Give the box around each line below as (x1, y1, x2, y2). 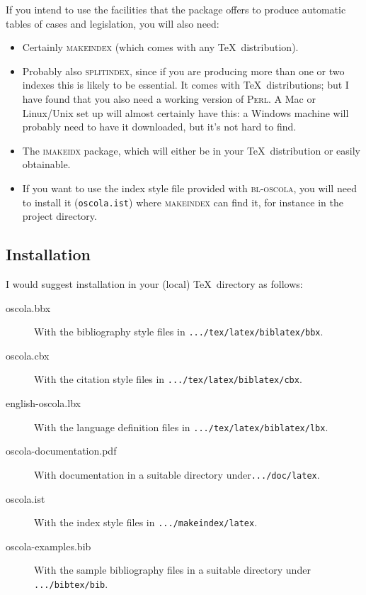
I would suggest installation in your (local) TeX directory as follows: (6, 276, 303, 291)
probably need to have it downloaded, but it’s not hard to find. (22, 119, 297, 134)
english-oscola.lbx (6, 396, 81, 411)
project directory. (22, 208, 97, 223)
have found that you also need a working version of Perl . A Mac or (22, 91, 316, 106)
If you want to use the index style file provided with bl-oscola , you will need (22, 180, 357, 195)
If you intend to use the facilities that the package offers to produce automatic (6, 2, 346, 16)
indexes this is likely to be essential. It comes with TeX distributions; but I (22, 77, 349, 92)
